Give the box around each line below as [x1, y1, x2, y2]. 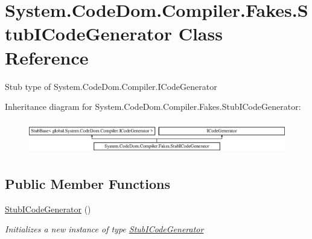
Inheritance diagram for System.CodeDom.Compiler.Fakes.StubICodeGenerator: [5, 100, 301, 113]
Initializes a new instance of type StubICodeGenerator [5, 223, 204, 235]
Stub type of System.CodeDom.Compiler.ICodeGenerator [5, 80, 217, 92]
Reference [5, 45, 89, 69]
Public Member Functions [5, 174, 170, 193]
